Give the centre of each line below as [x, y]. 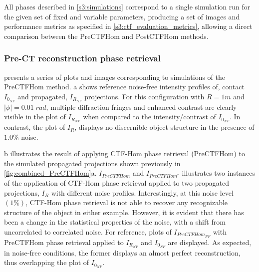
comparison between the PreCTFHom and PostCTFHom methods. [106, 36]
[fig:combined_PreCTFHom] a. [50, 173]
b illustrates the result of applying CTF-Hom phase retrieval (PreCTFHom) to [125, 153]
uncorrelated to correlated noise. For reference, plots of [88, 232]
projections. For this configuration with [144, 96]
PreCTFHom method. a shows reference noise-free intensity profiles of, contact [124, 87]
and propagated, [42, 96]
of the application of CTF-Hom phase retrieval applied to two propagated [117, 183]
